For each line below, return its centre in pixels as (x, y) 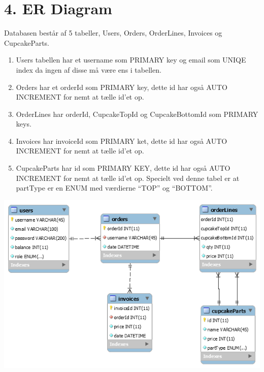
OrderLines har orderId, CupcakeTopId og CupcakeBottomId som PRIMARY (137, 114)
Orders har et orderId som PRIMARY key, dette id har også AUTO (122, 87)
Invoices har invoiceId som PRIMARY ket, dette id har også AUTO (122, 141)
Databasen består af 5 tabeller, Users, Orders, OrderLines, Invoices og (113, 33)
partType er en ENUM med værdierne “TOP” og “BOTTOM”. (114, 188)
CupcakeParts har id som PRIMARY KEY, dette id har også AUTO (123, 168)
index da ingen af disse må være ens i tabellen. (89, 69)
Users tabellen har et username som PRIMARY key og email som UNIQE (131, 60)
